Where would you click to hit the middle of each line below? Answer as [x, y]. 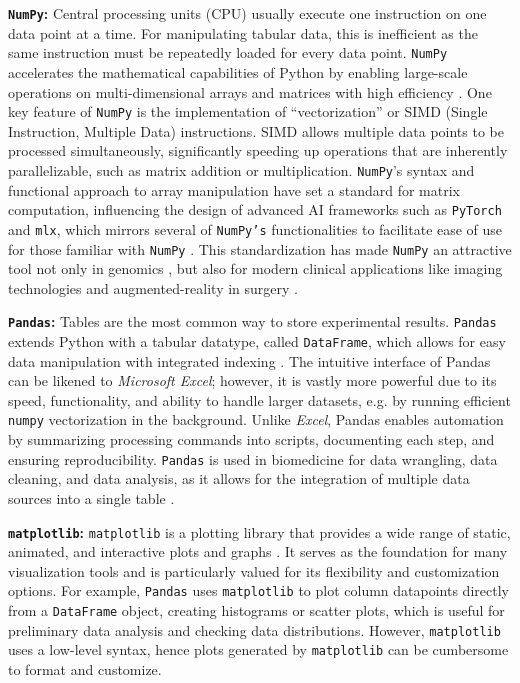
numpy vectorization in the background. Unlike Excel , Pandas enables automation [256, 419]
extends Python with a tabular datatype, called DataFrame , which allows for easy [257, 341]
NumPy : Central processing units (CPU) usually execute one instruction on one [247, 13]
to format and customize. [85, 669]
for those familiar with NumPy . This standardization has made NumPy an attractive [260, 248]
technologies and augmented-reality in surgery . [153, 287]
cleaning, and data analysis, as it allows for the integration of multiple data [239, 478]
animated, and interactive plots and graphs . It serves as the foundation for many [258, 551]
